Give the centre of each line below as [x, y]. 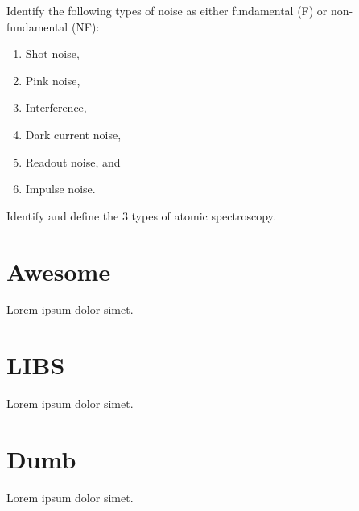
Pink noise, [53, 80]
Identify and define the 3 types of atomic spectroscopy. [141, 215]
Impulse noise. [60, 189]
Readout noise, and [73, 161]
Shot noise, [52, 54]
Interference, [56, 107]
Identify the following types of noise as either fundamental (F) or [167, 10]
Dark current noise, [73, 134]
